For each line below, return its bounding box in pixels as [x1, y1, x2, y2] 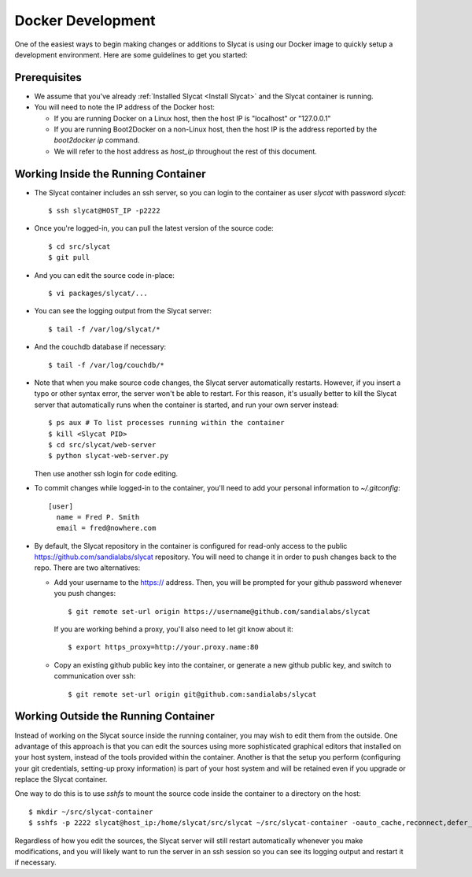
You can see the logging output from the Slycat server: [34, 306, 212, 316]
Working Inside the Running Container [14, 167, 206, 180]
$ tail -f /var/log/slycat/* [48, 324, 160, 334]
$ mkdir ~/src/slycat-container [28, 807, 153, 816]
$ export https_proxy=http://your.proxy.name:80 [68, 642, 259, 652]
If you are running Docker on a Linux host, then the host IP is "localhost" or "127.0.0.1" [53, 113, 331, 123]
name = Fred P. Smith [56, 513, 140, 521]
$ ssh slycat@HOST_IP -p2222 [48, 206, 160, 216]
